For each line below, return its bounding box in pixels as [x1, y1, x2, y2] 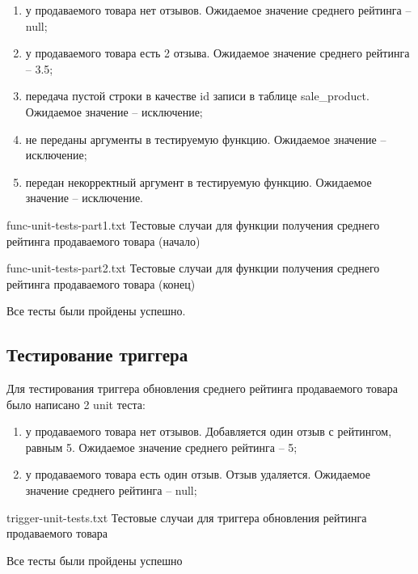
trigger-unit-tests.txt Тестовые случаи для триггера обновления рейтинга [6, 509, 367, 525]
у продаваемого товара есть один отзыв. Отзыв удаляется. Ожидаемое [25, 466, 371, 483]
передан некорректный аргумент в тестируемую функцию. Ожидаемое [25, 173, 372, 190]
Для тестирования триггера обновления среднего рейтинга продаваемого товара [6, 380, 398, 397]
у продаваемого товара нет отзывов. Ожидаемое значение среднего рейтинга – [25, 2, 412, 18]
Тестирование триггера [6, 342, 188, 367]
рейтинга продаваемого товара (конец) [6, 275, 196, 292]
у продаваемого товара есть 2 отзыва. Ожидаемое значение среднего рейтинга [25, 44, 410, 61]
